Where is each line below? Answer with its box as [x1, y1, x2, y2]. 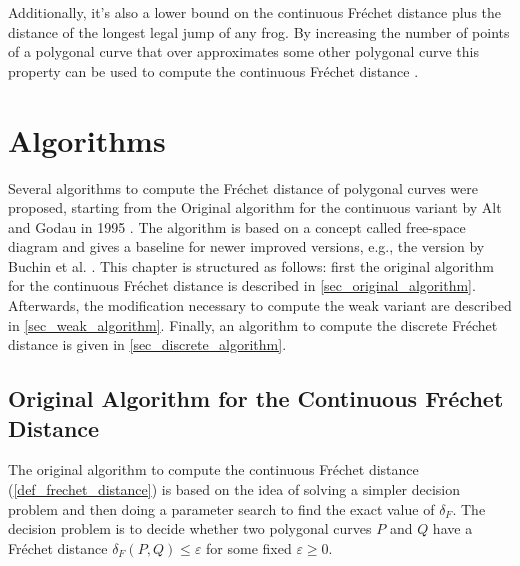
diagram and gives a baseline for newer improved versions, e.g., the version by [8, 236, 485, 257]
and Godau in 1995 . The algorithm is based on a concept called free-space [8, 216, 466, 237]
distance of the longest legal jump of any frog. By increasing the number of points [8, 21, 510, 42]
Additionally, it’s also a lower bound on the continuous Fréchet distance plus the [8, 2, 502, 22]
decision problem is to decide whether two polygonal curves [8, 518, 372, 539]
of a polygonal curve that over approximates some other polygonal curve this [8, 41, 479, 62]
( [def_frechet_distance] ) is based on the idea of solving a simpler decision [8, 479, 461, 500]
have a [432, 518, 473, 539]
